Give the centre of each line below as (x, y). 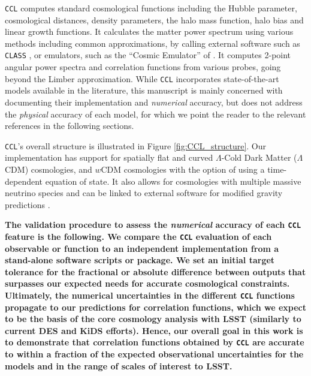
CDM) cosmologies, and (49, 169)
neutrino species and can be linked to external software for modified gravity (144, 193)
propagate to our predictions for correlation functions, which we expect (156, 307)
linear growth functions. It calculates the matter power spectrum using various (149, 31)
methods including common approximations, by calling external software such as (153, 43)
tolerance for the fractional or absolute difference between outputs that (155, 271)
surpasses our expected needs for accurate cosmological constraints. (147, 283)
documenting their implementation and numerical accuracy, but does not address (154, 102)
